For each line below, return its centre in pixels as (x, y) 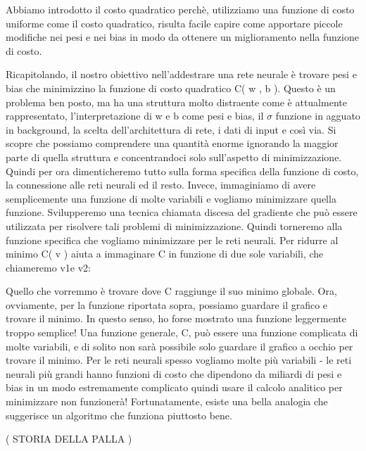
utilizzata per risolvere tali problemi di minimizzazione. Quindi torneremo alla (174, 225)
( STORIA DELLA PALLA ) (69, 439)
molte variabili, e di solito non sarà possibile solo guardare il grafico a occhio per (179, 346)
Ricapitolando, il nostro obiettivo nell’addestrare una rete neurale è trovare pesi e (181, 74)
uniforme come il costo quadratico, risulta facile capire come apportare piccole (174, 23)
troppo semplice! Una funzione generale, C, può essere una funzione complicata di (182, 332)
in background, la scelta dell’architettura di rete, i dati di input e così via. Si (171, 129)
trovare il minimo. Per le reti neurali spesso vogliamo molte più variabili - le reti (179, 360)
